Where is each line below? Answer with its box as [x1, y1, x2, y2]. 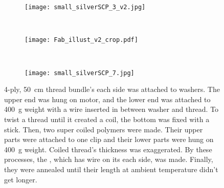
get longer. [4, 174, 37, 184]
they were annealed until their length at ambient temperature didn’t [4, 163, 218, 174]
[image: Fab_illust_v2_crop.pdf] [25, 36, 138, 44]
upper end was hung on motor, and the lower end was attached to [4, 93, 211, 104]
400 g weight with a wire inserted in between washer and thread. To [4, 104, 219, 114]
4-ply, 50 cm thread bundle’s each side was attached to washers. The [4, 84, 220, 95]
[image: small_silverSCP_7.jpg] [25, 69, 135, 77]
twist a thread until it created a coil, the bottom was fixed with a [4, 113, 210, 124]
